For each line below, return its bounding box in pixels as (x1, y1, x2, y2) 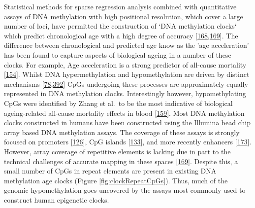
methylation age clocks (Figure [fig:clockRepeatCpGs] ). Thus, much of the (4, 175, 228, 185)
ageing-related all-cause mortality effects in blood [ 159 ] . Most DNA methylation (4, 107, 245, 118)
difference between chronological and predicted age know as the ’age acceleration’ (4, 40, 249, 50)
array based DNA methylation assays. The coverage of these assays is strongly (4, 127, 240, 137)
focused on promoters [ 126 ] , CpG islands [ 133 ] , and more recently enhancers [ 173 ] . (4, 137, 252, 147)
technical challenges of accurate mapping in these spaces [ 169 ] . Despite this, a (4, 156, 238, 166)
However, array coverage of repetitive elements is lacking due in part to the (4, 146, 231, 156)
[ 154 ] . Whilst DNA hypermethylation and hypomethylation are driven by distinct (4, 69, 250, 79)
